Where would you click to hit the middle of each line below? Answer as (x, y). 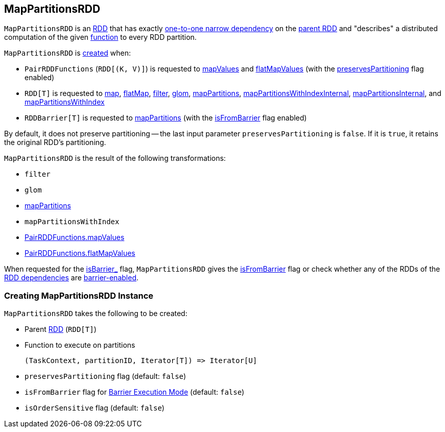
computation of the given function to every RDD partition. (100, 37)
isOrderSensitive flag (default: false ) (95, 408)
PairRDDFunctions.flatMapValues (80, 253)
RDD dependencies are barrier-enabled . (71, 278)
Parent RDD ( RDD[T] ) (61, 329)
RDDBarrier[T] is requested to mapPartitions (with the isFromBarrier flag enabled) (166, 118)
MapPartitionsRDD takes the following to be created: (96, 314)
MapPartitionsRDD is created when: (68, 53)
